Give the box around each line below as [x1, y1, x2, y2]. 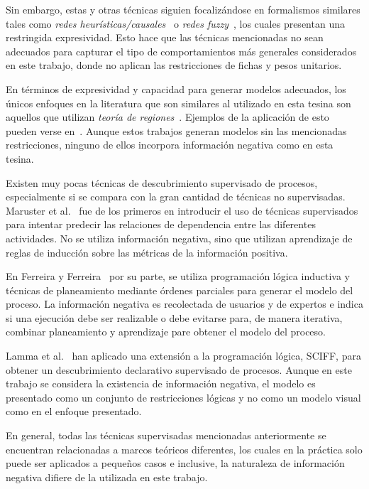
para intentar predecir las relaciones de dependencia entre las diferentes [6, 217, 316, 232]
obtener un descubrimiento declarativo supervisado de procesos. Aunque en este [6, 362, 352, 377]
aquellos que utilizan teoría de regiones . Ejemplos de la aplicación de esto [6, 109, 329, 124]
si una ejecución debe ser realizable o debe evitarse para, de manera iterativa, [6, 310, 343, 325]
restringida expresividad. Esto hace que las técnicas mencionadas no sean [6, 30, 324, 45]
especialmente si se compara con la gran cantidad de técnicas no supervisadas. [6, 189, 346, 204]
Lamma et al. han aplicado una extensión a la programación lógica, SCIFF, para [6, 348, 361, 363]
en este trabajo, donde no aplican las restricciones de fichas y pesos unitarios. [6, 58, 342, 72]
